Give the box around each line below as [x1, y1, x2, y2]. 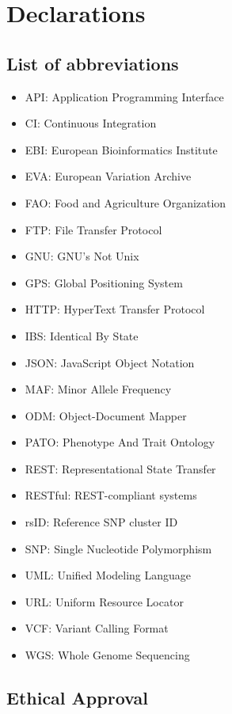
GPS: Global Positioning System [25, 274, 183, 291]
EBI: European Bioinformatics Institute [25, 141, 218, 158]
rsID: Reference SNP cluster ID [25, 514, 178, 530]
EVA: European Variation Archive [25, 168, 192, 184]
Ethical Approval [6, 686, 148, 710]
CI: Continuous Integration [25, 115, 157, 131]
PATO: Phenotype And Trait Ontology [25, 434, 215, 450]
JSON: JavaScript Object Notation [25, 354, 195, 370]
